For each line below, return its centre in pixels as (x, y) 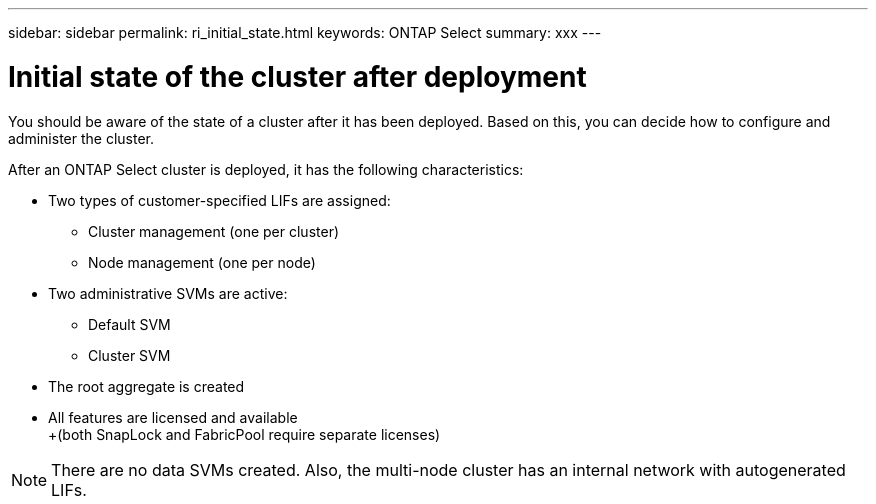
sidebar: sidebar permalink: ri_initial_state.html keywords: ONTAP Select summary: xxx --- (305, 32)
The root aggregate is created (146, 386)
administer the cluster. (81, 138)
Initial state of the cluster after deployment (297, 76)
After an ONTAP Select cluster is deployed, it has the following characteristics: (266, 169)
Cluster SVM (129, 355)
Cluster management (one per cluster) (214, 231)
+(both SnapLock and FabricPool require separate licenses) (244, 434)
